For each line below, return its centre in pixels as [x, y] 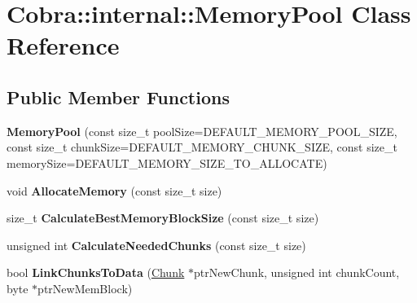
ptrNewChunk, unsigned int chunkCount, [297, 272]
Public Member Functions [118, 97]
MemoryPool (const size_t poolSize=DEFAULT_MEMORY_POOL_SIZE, [202, 131]
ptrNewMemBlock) [85, 288]
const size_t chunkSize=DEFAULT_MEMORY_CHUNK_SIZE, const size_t [202, 147]
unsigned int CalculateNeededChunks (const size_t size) [156, 245]
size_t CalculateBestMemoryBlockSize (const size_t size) [163, 218]
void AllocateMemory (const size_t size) [114, 190]
